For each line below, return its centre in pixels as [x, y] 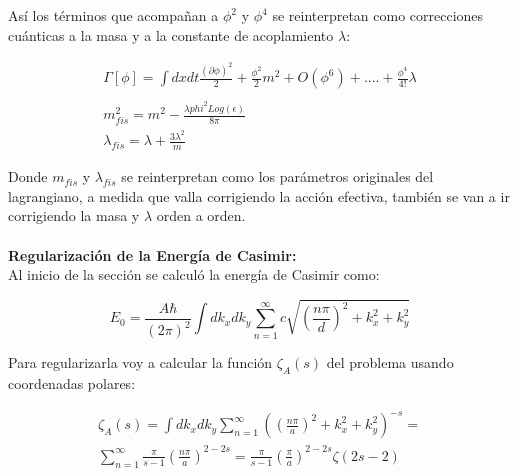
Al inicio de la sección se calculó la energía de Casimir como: [194, 274]
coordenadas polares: [72, 383]
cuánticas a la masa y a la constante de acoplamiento [171, 34]
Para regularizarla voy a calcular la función [140, 362]
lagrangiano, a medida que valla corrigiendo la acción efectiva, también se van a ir [259, 195]
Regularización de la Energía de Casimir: [152, 254]
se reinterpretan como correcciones [378, 15]
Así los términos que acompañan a [113, 15]
